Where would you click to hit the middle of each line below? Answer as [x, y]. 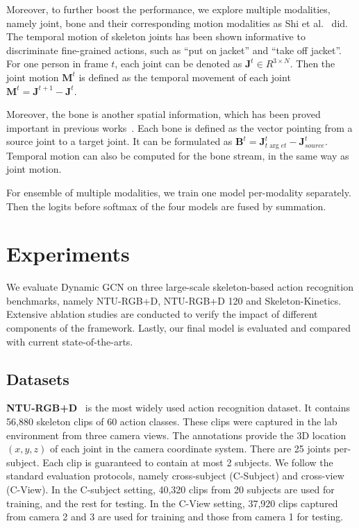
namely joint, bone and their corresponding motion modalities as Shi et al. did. [177, 23]
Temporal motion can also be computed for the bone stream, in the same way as [178, 155]
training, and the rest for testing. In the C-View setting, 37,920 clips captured [172, 503]
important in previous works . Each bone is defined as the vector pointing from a [179, 127]
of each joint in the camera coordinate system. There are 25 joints [191, 449]
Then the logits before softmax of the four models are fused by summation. [166, 206]
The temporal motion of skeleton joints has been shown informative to [156, 36]
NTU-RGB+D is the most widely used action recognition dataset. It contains [178, 408]
